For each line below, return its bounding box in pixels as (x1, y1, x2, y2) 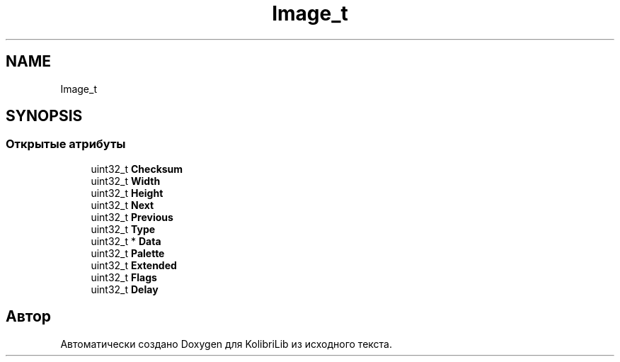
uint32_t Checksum (91, 162, 183, 175)
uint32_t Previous (91, 210, 173, 223)
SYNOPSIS (6, 107, 83, 125)
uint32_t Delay (91, 283, 159, 295)
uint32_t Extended (91, 259, 177, 271)
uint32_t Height (91, 186, 163, 199)
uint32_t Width (91, 174, 161, 187)
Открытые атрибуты (6, 137, 126, 152)
